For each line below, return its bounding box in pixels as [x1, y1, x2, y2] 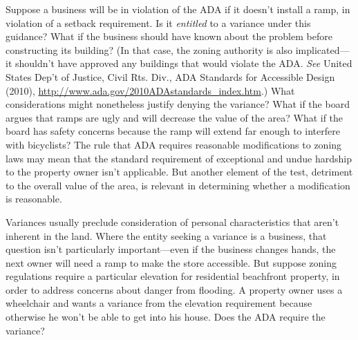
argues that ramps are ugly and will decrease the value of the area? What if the [6, 110, 343, 124]
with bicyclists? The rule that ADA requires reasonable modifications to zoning [6, 137, 342, 151]
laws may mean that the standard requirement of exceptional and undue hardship [6, 151, 352, 165]
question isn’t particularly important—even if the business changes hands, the [6, 242, 336, 256]
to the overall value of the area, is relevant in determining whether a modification [6, 178, 350, 192]
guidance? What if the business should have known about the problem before [6, 29, 332, 44]
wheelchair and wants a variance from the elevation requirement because [6, 296, 312, 310]
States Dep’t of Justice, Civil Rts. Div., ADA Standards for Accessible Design [6, 69, 335, 84]
